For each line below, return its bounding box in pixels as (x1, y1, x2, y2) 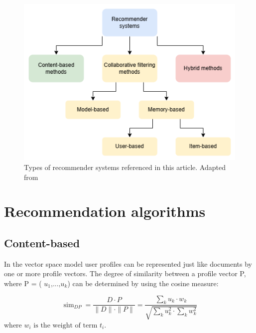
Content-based (4, 235, 80, 250)
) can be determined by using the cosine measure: (67, 278, 219, 288)
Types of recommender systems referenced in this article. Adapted (24, 162, 226, 172)
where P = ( (4, 278, 42, 288)
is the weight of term (33, 322, 98, 329)
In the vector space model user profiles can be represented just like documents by (4, 258, 252, 269)
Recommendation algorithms (4, 201, 206, 221)
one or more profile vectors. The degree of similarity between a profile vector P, (4, 268, 246, 279)
